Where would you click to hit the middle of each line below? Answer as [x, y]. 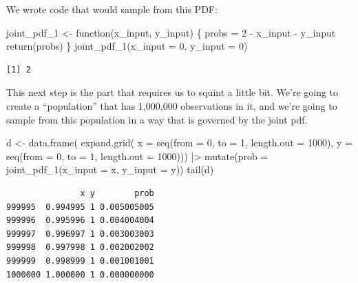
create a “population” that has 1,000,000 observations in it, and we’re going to [172, 105]
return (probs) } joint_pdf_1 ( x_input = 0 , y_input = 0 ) [127, 46]
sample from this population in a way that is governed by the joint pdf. [157, 119]
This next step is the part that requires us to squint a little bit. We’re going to [172, 92]
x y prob [117, 193]
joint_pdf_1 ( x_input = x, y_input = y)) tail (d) [110, 169]
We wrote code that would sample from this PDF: [112, 9]
